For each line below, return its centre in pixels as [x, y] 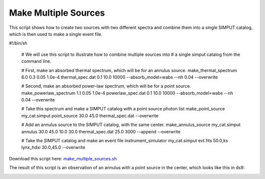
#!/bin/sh [18, 43]
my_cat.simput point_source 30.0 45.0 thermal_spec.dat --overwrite [90, 116]
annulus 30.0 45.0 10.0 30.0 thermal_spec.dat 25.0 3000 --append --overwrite [101, 131]
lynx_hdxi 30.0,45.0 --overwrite [53, 148]
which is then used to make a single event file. [56, 34]
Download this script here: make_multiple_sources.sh [63, 158]
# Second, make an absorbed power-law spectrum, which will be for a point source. [106, 86]
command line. [36, 61]
